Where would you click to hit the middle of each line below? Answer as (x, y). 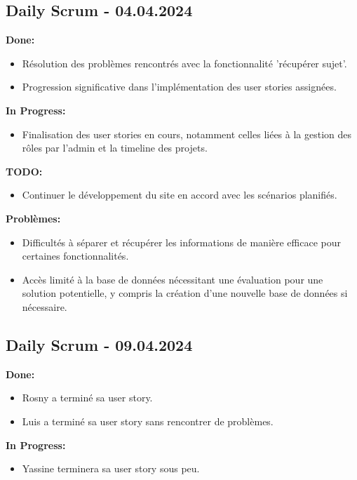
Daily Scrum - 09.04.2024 (99, 344)
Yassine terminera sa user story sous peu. (111, 468)
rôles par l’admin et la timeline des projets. (115, 148)
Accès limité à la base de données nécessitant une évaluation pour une (173, 279)
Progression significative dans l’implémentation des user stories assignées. (179, 87)
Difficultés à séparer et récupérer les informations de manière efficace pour (181, 242)
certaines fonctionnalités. (75, 256)
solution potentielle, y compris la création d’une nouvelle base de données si (185, 293)
